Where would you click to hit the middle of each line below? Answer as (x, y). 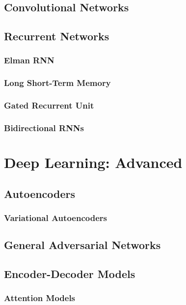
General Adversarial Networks (82, 245)
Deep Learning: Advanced (93, 162)
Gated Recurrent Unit (49, 105)
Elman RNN (29, 60)
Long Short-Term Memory (57, 83)
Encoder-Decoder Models (70, 274)
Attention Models (40, 298)
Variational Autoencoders (55, 218)
